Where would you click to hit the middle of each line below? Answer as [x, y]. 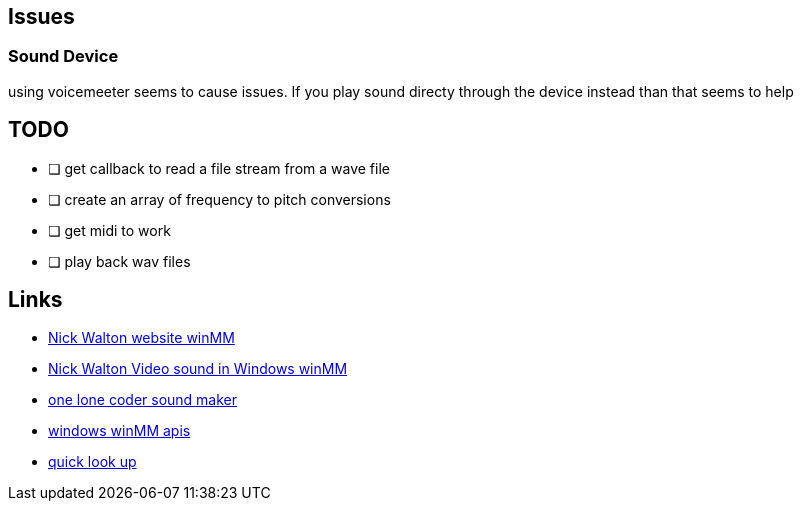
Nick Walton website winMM [141, 338]
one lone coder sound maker [143, 400]
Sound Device [63, 56]
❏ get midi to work [109, 230]
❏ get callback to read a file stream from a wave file [219, 168]
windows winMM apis [119, 431]
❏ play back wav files [119, 261]
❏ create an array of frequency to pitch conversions [219, 199]
